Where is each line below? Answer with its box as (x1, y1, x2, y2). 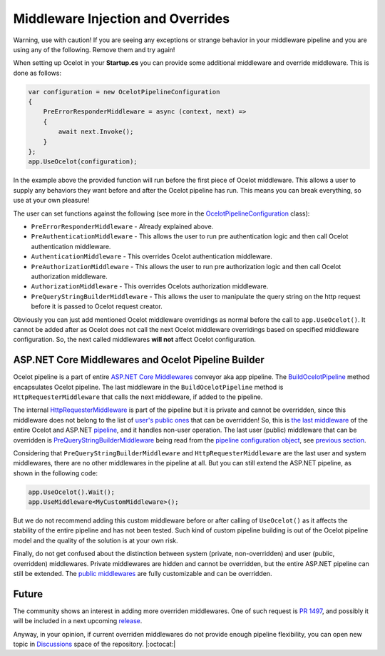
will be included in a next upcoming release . (13, 617, 143, 625)
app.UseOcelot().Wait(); (28, 488, 115, 496)
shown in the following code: (13, 468, 98, 478)
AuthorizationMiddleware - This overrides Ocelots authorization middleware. (31, 282, 269, 291)
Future (13, 587, 43, 600)
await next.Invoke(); (58, 128, 134, 136)
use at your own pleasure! (13, 196, 90, 205)
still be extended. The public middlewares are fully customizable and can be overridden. (13, 570, 272, 578)
